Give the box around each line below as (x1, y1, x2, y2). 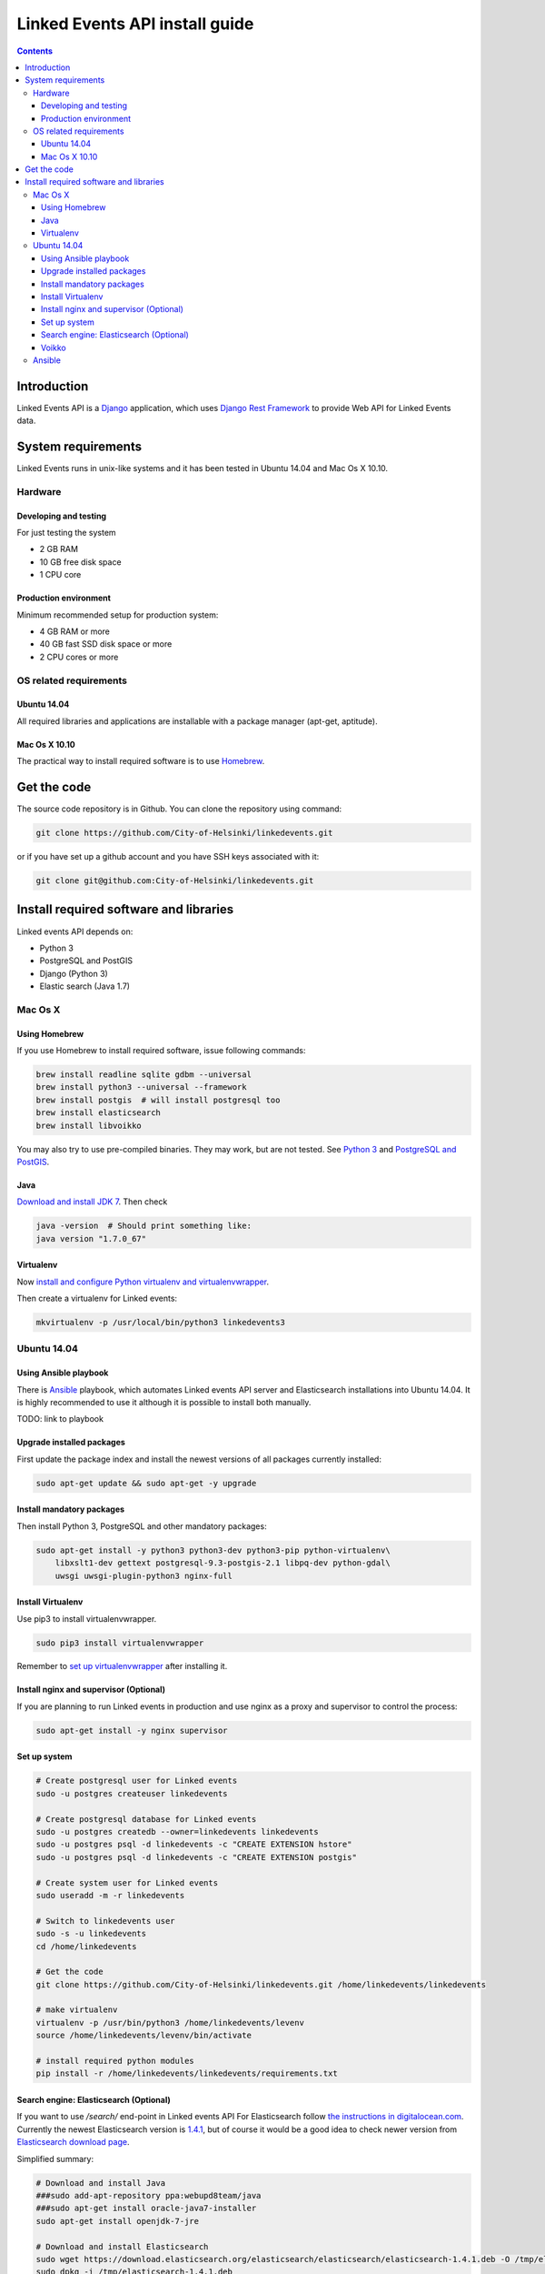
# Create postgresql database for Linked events (35, 1814, 257, 1824)
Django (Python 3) (39, 968, 108, 979)
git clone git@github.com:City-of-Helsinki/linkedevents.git (35, 876, 314, 886)
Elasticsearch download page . (16, 2137, 130, 2148)
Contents (16, 45, 54, 56)
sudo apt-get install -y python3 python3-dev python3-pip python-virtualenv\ (35, 1545, 391, 1555)
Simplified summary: (16, 2153, 94, 2164)
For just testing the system (16, 528, 117, 538)
